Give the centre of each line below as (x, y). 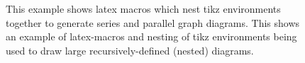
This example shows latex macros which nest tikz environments (143, 8)
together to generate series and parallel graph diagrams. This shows (153, 22)
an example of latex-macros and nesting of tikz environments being (151, 36)
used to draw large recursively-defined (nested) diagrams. (130, 50)
